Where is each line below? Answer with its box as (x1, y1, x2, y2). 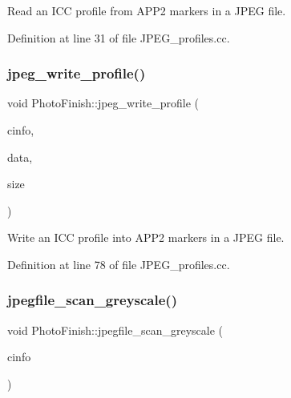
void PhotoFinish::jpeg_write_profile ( (7, 94, 199, 111)
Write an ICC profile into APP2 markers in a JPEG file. (7, 229, 285, 246)
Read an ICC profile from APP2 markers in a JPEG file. (7, 2, 286, 18)
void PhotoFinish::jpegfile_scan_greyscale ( (7, 321, 224, 338)
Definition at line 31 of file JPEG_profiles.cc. (7, 29, 230, 46)
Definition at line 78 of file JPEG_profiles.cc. (7, 255, 230, 272)
